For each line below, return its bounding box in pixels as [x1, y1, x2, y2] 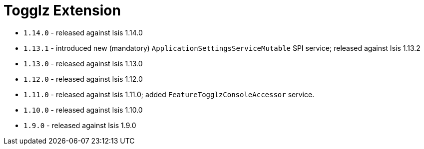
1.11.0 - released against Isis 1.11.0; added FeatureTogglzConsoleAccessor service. [23, 90, 315, 99]
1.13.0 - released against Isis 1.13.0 [23, 59, 143, 68]
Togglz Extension [3, 2, 121, 19]
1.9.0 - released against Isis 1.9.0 [23, 121, 136, 130]
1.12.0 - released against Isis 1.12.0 [23, 74, 143, 83]
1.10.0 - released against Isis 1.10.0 [23, 105, 143, 114]
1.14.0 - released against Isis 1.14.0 [23, 28, 143, 37]
